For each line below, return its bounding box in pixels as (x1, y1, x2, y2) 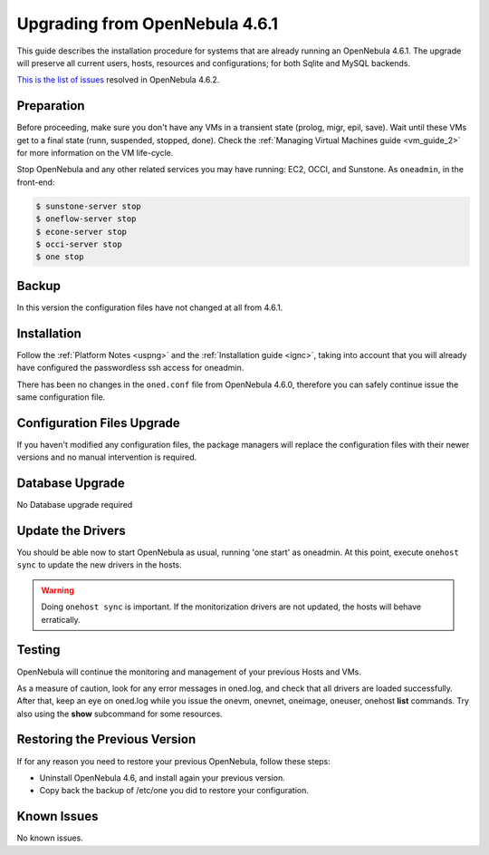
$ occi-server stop (35, 238, 122, 249)
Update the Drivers (16, 522, 126, 539)
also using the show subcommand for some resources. (16, 708, 223, 719)
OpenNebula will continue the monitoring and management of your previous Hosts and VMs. (16, 666, 361, 677)
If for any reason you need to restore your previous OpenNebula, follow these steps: (16, 755, 331, 766)
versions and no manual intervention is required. (16, 452, 197, 462)
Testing (16, 642, 61, 657)
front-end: (16, 177, 55, 188)
